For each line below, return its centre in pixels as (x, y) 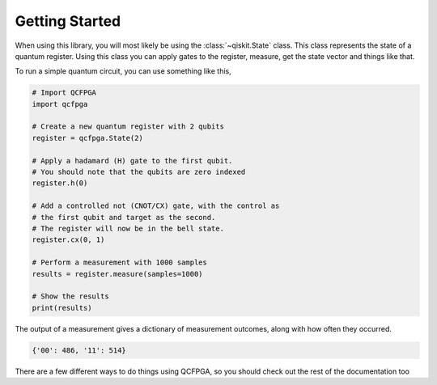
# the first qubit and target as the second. (124, 217)
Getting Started (68, 21)
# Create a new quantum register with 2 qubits (128, 127)
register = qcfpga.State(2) (87, 138)
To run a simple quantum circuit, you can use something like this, (123, 71)
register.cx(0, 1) (68, 240)
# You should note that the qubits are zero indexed (139, 172)
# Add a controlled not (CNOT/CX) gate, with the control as (156, 206)
